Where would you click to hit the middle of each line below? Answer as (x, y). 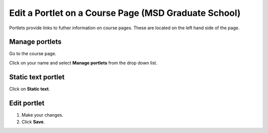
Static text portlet (37, 77)
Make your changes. (43, 115)
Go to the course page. (33, 54)
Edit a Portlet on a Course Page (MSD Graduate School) (125, 13)
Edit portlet (27, 103)
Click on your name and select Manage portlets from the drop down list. (83, 63)
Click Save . (33, 122)
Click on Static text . (30, 89)
